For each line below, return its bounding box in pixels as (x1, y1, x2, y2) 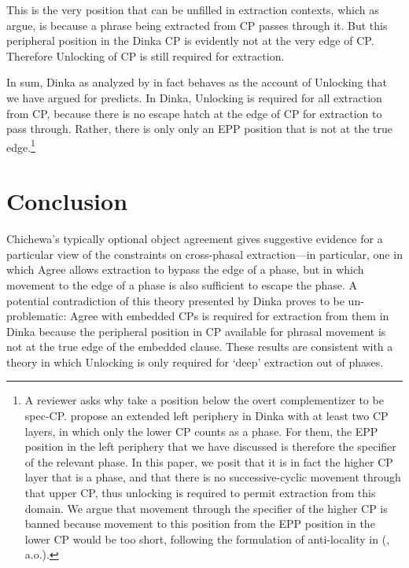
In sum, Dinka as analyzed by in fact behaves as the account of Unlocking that (6, 74, 387, 90)
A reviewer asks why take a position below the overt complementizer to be (24, 392, 384, 408)
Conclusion (6, 185, 128, 217)
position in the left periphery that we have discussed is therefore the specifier (24, 438, 396, 455)
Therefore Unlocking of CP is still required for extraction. (6, 47, 285, 64)
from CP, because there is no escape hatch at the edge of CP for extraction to (6, 105, 382, 121)
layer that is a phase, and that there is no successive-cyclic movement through (24, 469, 401, 485)
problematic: (6, 308, 67, 324)
